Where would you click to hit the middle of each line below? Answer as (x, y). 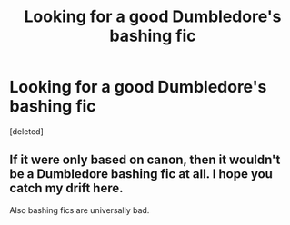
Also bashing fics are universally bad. (80, 210)
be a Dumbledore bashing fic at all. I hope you (141, 174)
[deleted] (26, 131)
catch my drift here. (66, 188)
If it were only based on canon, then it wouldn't (145, 160)
